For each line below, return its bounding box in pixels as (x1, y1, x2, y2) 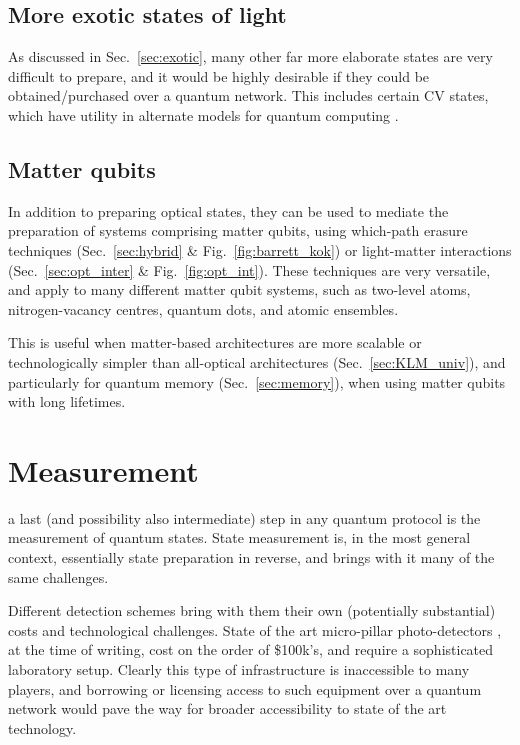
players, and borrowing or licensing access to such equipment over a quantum (8, 678, 482, 699)
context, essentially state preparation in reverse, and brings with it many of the (8, 547, 495, 568)
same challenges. (8, 566, 109, 587)
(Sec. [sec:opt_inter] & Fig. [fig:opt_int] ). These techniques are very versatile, (8, 259, 491, 280)
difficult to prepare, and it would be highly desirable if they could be (8, 65, 430, 86)
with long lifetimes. (8, 391, 126, 412)
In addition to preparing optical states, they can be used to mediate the (8, 200, 449, 221)
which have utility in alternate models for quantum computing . (8, 104, 399, 125)
